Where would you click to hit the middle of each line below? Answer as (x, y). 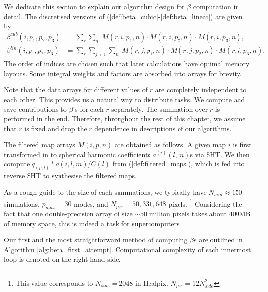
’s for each (88, 109)
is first (242, 145)
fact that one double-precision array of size (68, 213)
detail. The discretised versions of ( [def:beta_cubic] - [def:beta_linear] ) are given (123, 16)
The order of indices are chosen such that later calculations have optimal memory (127, 64)
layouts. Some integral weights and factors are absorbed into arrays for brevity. (123, 73)
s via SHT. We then (220, 154)
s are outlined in (218, 240)
